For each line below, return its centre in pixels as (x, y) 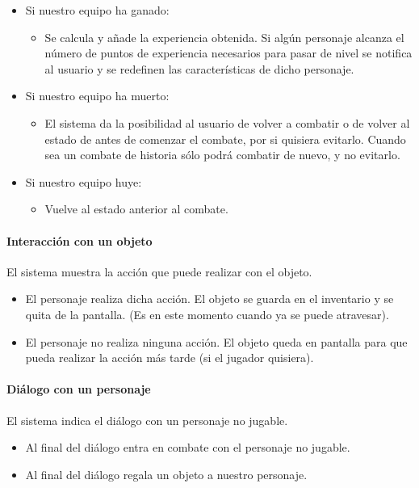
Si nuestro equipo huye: (84, 181)
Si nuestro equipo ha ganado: (97, 10)
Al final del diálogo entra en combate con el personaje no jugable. (188, 447)
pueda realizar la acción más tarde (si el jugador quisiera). (170, 358)
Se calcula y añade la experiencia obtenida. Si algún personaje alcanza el (224, 37)
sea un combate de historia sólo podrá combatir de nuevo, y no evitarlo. (222, 155)
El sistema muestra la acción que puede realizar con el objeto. (159, 271)
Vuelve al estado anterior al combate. (136, 209)
